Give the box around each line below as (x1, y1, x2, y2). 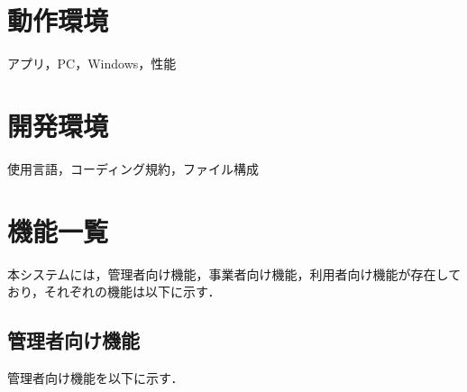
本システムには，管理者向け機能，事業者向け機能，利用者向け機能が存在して (7, 264, 462, 283)
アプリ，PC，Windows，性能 (7, 54, 177, 73)
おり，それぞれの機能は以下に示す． (7, 282, 221, 301)
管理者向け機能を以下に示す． (7, 368, 184, 387)
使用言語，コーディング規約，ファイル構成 (7, 159, 260, 178)
